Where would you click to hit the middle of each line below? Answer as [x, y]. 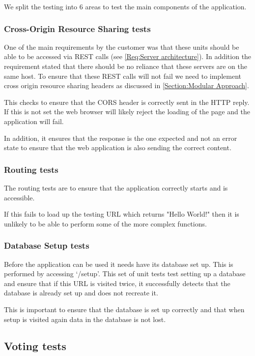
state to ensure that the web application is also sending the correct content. [118, 147]
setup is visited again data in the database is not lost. [85, 319]
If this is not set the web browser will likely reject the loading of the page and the [127, 112]
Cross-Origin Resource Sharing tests [77, 28]
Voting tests [35, 345]
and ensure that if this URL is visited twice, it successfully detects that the [117, 283]
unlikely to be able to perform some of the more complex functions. [105, 223]
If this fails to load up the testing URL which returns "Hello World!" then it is [122, 214]
